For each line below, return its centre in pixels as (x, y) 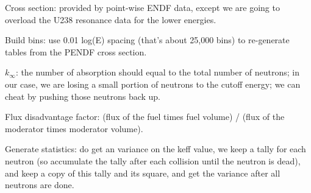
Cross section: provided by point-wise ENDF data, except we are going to (142, 7)
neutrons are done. (40, 185)
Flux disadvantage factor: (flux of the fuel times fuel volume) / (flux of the (145, 117)
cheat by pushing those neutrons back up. (83, 96)
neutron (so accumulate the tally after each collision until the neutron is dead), (153, 160)
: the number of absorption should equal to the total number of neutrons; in (158, 72)
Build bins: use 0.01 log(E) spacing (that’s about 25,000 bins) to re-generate (147, 40)
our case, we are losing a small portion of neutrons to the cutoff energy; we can (153, 84)
